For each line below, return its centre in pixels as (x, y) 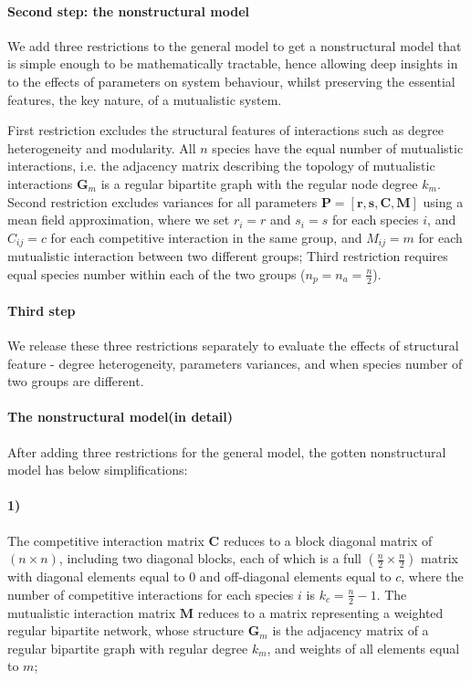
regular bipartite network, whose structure (126, 630)
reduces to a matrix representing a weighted (320, 612)
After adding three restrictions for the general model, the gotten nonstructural (227, 451)
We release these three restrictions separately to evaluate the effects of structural (233, 346)
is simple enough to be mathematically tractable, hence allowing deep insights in (233, 63)
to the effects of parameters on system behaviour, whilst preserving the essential (231, 81)
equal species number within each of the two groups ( (157, 273)
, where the (432, 576)
